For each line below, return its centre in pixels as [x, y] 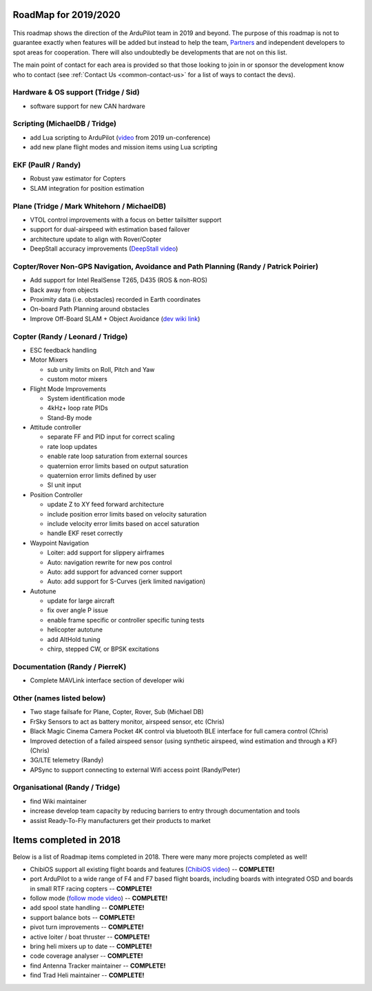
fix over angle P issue [77, 610]
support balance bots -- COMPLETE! [83, 917]
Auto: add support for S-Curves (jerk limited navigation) [126, 581]
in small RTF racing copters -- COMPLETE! [91, 888]
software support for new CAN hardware [88, 106]
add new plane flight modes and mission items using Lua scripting [124, 147]
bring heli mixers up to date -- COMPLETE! [91, 946]
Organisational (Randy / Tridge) [66, 787]
